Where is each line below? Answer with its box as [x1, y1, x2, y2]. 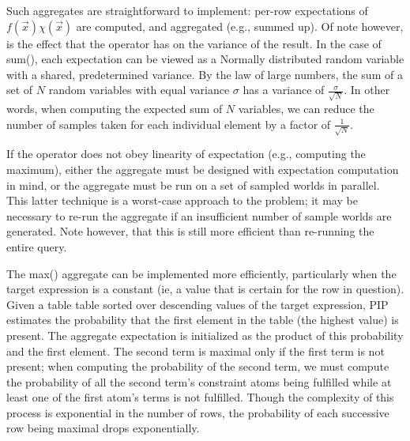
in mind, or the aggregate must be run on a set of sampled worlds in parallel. [6, 176, 380, 193]
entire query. [6, 238, 67, 254]
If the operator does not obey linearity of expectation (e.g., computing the [6, 145, 366, 162]
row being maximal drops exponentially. [6, 420, 200, 436]
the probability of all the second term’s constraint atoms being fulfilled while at [6, 373, 392, 390]
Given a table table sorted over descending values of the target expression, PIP [6, 296, 389, 312]
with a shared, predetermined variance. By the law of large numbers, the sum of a [6, 66, 403, 82]
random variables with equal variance [48, 81, 230, 98]
